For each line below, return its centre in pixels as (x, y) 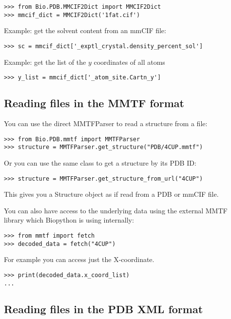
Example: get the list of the (45, 62)
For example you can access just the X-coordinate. (79, 259)
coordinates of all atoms (129, 62)
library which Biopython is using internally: (69, 220)
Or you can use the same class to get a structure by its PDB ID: (100, 162)
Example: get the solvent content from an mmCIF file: (85, 30)
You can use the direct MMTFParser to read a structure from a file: (106, 123)
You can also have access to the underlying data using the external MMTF (116, 210)
